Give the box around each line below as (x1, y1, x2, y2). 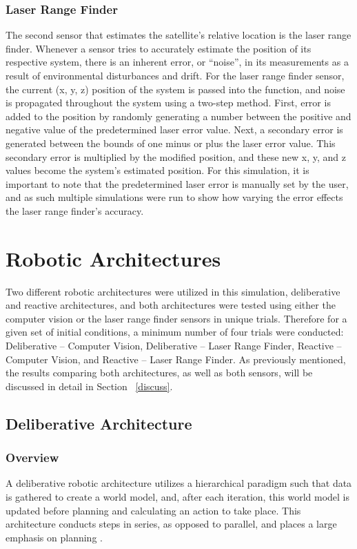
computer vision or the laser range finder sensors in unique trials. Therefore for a (6, 311, 347, 325)
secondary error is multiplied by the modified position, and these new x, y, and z (6, 149, 346, 164)
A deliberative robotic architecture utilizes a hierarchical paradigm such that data (6, 476, 352, 490)
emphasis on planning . (6, 530, 103, 544)
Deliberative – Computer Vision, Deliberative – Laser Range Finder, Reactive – (6, 338, 342, 353)
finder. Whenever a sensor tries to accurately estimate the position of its (6, 41, 312, 55)
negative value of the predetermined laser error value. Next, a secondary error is (6, 122, 343, 137)
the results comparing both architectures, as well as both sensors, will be (6, 365, 313, 380)
